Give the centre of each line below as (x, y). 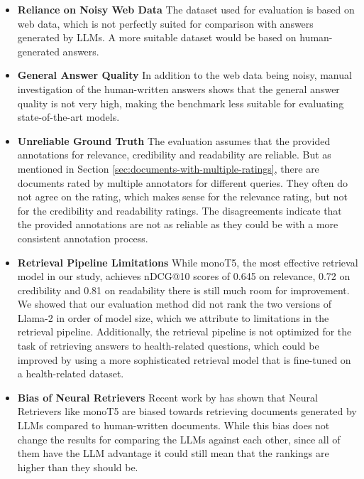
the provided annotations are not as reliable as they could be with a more (178, 224)
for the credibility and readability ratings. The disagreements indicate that (180, 210)
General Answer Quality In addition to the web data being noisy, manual (184, 75)
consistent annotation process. (83, 238)
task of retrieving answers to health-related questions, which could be (168, 346)
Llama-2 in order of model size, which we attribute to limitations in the (173, 317)
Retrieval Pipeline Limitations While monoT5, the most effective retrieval (188, 262)
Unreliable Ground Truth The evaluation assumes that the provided (174, 140)
